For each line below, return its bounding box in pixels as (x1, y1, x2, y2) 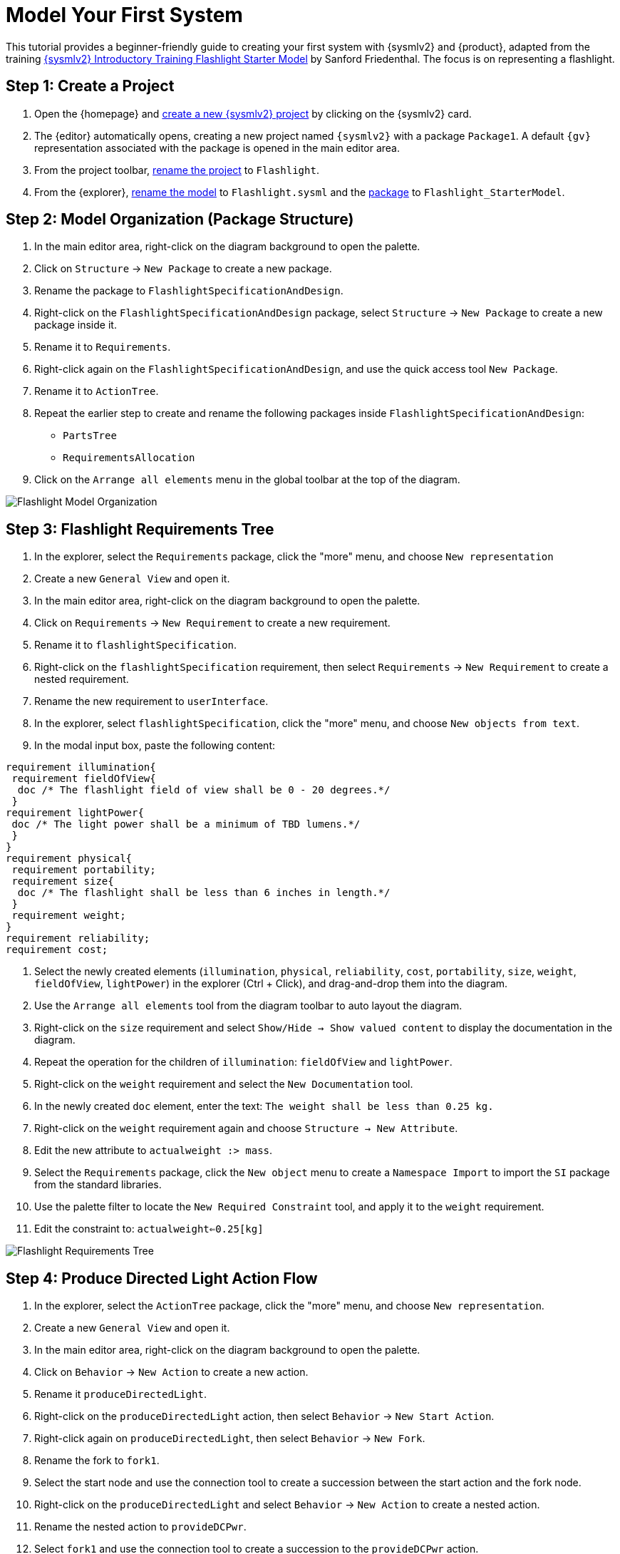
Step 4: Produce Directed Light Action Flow (6, 1269, 318, 1287)
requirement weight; (11, 910, 126, 922)
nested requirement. (34, 673, 129, 686)
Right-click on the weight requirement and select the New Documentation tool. (34, 1078, 413, 1091)
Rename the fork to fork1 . (34, 1454, 160, 1467)
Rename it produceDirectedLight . (34, 1388, 207, 1401)
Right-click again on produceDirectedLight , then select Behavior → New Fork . (34, 1432, 425, 1445)
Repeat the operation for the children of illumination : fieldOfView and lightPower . (34, 1056, 453, 1069)
